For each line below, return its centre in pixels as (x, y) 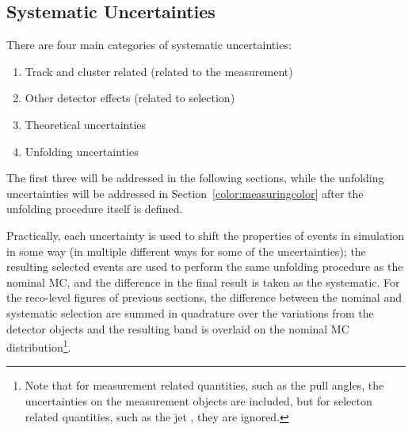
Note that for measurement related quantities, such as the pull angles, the (204, 385)
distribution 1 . (39, 346)
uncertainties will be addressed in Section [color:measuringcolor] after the (185, 193)
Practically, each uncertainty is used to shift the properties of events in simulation (206, 235)
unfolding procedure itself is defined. (95, 209)
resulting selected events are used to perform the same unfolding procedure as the (205, 266)
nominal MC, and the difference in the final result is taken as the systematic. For (203, 282)
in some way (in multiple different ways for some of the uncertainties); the (186, 251)
